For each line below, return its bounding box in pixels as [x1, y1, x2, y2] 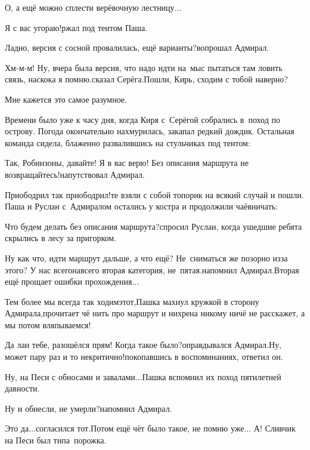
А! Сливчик [253, 422, 296, 434]
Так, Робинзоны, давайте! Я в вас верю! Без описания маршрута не [5, 156, 249, 169]
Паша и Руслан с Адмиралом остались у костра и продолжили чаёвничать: [5, 200, 278, 212]
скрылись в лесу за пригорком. [5, 232, 117, 244]
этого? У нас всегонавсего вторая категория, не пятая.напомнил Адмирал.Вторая [5, 263, 299, 276]
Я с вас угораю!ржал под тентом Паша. [5, 21, 148, 33]
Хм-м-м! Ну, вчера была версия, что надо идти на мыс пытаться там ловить [5, 61, 283, 73]
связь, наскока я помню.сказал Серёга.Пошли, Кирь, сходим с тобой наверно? [5, 73, 288, 85]
